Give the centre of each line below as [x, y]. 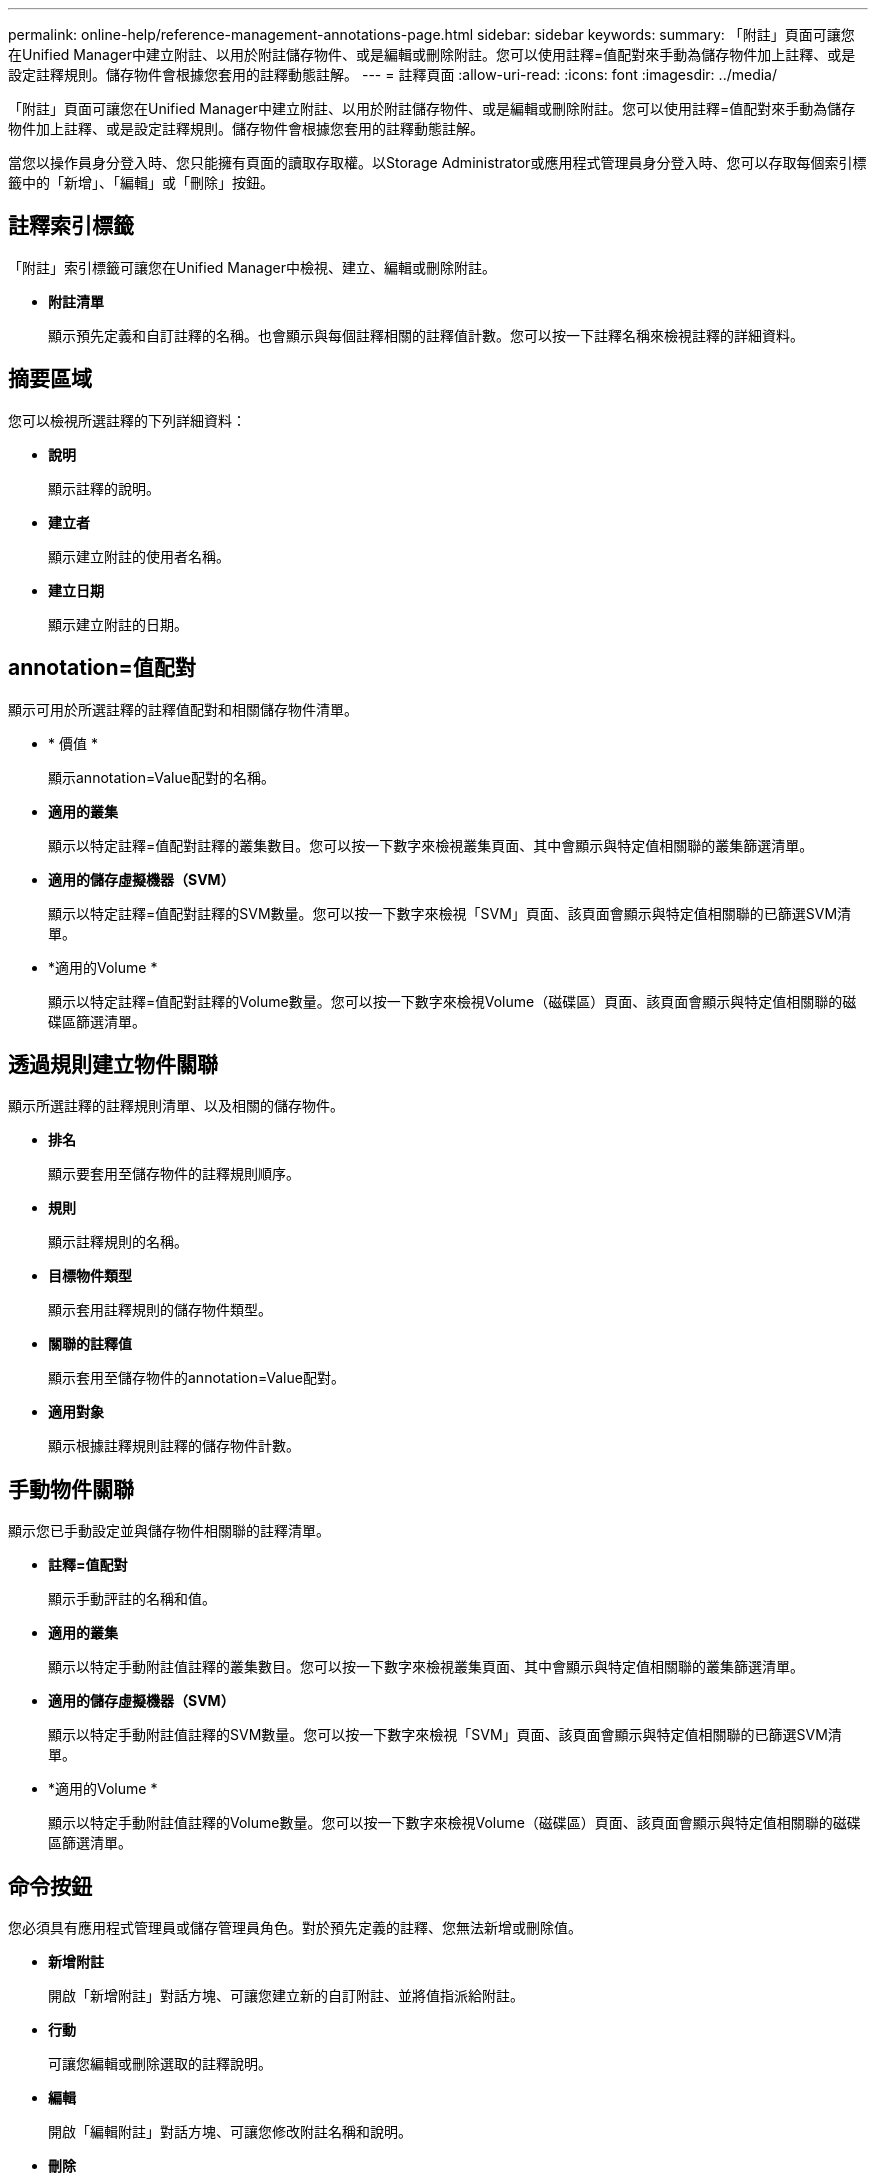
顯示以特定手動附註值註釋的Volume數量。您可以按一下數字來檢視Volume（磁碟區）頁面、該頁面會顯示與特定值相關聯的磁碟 [454, 1823]
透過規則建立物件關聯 [113, 1064]
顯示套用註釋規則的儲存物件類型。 [160, 1310]
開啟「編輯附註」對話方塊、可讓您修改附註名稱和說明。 [230, 2132]
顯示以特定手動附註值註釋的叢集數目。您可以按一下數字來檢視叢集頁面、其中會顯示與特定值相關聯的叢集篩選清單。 [426, 1667]
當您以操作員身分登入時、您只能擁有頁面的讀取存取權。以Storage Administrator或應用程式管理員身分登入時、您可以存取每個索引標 [437, 162]
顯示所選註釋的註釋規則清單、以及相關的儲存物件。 [176, 1106]
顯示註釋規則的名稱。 [118, 1242]
